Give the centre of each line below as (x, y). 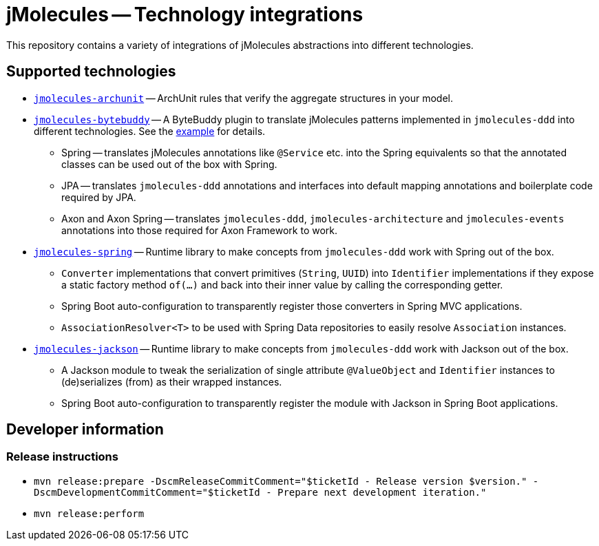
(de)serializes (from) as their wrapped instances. (172, 381)
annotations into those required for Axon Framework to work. (200, 230)
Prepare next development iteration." (382, 492)
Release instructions (62, 457)
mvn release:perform (89, 513)
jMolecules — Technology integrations (185, 14)
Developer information (85, 430)
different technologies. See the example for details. (150, 131)
